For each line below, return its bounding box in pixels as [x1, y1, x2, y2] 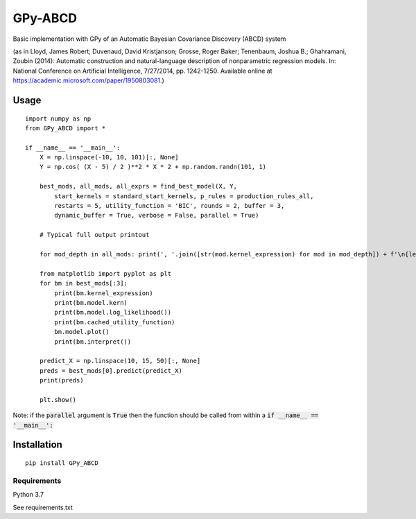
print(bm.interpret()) [54, 337, 132, 346]
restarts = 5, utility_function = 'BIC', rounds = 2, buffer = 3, [54, 202, 285, 210]
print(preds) [39, 376, 84, 385]
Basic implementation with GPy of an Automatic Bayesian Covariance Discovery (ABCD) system [12, 35, 286, 43]
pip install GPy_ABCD [25, 459, 98, 467]
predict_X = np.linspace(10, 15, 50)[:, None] [39, 357, 201, 365]
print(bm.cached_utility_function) [54, 318, 175, 326]
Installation [12, 439, 62, 450]
